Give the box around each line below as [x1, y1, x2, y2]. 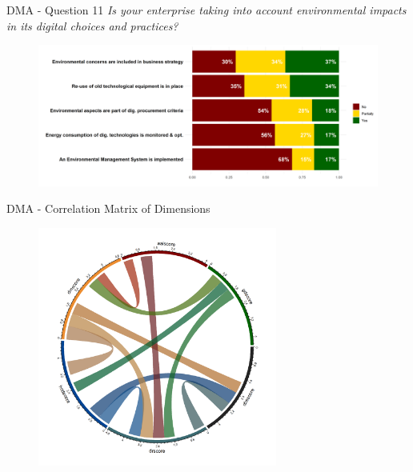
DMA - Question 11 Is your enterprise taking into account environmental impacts [6, 2, 407, 18]
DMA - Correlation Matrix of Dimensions [6, 200, 211, 217]
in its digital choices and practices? [6, 17, 178, 34]
